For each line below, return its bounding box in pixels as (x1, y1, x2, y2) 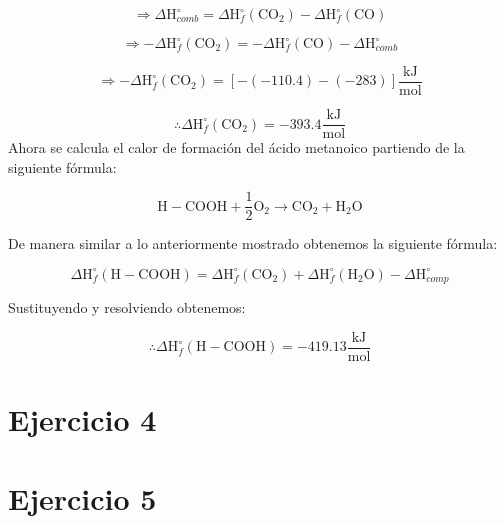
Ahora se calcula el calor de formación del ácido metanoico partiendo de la (8, 137, 465, 158)
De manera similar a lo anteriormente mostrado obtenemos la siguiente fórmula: (8, 233, 498, 254)
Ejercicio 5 (8, 477, 157, 518)
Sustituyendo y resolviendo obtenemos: (8, 297, 246, 318)
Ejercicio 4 (8, 399, 157, 440)
